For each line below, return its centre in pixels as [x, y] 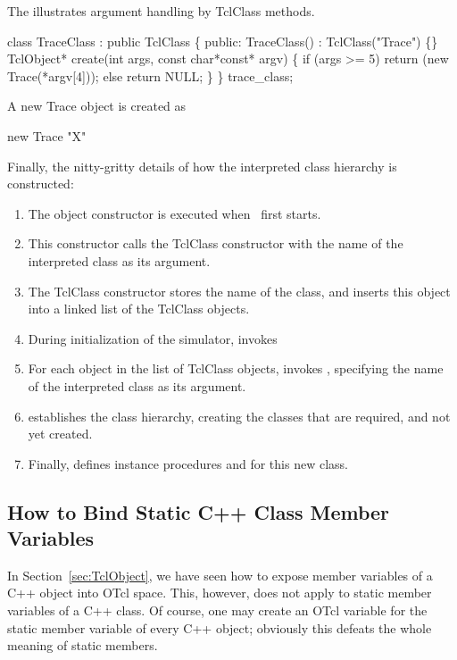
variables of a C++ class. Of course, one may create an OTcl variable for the [217, 610]
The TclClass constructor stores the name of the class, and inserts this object [239, 291]
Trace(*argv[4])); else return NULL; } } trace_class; [150, 75]
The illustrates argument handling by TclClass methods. [161, 11]
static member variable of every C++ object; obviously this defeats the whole [220, 627]
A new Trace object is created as [97, 106]
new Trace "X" [47, 135]
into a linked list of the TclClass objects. [139, 309]
